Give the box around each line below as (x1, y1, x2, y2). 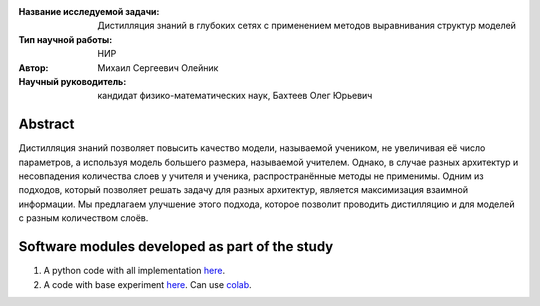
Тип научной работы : (18, 33, 113, 45)
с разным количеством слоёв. (18, 212, 149, 224)
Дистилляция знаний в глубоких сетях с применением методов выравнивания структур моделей (97, 20, 517, 32)
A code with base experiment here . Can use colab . (43, 278, 252, 290)
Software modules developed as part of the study (18, 238, 334, 255)
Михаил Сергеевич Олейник (97, 61, 219, 74)
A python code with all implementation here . (43, 265, 225, 277)
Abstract (18, 116, 75, 133)
